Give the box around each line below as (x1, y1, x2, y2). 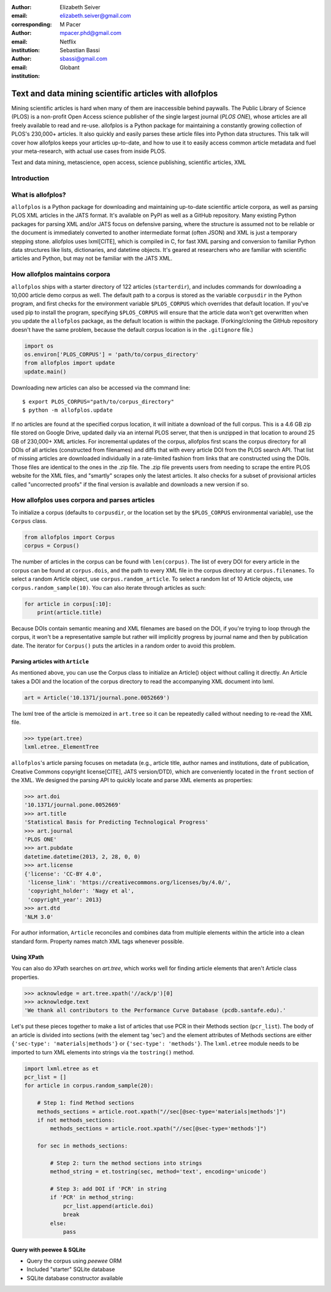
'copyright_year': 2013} (28, 896, 102, 903)
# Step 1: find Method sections (37, 1100, 135, 1106)
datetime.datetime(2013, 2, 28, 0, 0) (24, 853, 141, 860)
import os (24, 342, 54, 350)
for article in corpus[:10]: (24, 600, 112, 608)
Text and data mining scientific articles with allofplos (11, 88, 218, 98)
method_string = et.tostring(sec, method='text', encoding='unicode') (50, 1168, 267, 1175)
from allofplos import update (24, 359, 115, 367)
